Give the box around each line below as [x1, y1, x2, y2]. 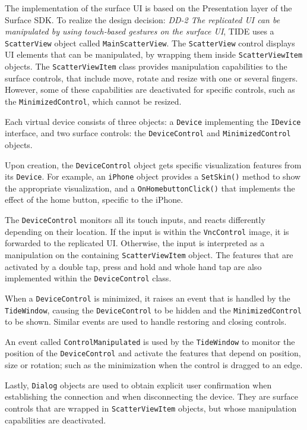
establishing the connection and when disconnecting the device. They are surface [5, 390, 298, 403]
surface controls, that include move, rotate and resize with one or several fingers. [5, 71, 298, 84]
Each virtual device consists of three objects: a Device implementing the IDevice [5, 115, 301, 127]
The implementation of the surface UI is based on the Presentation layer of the [5, 2, 292, 14]
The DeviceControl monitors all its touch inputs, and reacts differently [5, 214, 265, 226]
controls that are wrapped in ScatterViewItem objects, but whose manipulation [5, 401, 297, 414]
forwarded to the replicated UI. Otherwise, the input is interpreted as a [5, 237, 265, 249]
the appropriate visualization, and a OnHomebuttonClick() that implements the [5, 181, 295, 194]
